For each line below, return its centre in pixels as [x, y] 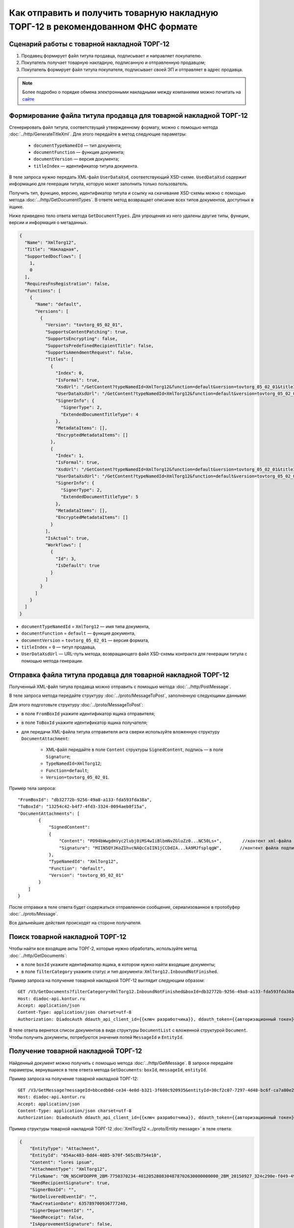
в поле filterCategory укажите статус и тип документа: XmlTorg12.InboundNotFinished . [120, 971]
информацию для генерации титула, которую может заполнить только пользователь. [99, 184]
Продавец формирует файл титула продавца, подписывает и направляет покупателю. [112, 56]
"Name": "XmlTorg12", [51, 242]
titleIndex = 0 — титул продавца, [59, 647]
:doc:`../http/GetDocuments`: [38, 955]
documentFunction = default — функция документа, [78, 633]
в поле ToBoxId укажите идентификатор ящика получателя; [85, 723]
